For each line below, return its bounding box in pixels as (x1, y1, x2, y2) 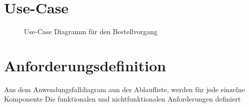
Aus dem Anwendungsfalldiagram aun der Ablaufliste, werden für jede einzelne (4, 84, 245, 94)
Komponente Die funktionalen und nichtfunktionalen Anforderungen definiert (4, 94, 241, 104)
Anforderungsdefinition (4, 55, 166, 75)
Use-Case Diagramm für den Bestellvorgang (24, 26, 158, 37)
